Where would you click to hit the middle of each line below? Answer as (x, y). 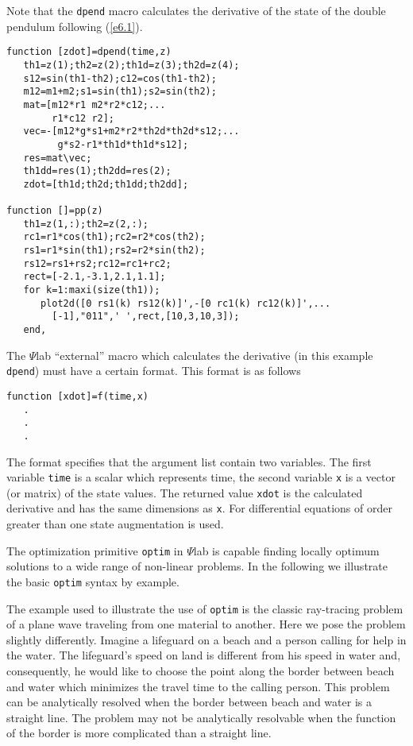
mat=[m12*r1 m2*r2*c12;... (95, 104)
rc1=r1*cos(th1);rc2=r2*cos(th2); (114, 237)
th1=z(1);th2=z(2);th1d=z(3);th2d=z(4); (131, 65)
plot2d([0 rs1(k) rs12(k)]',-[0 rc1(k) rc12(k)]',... (185, 303)
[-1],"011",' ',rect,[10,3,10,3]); (146, 317)
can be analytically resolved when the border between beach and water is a (189, 702)
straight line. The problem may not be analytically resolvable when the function (201, 717)
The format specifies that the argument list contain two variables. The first (189, 461)
